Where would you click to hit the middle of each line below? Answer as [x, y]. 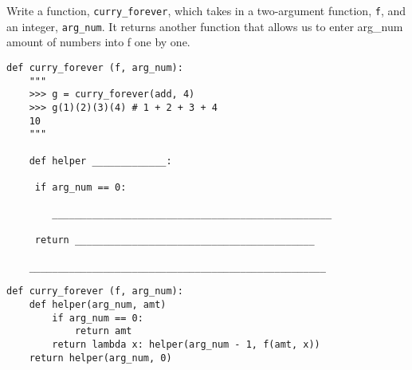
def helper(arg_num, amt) [98, 305]
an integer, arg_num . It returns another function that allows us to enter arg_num [205, 26]
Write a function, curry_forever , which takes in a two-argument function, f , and [206, 10]
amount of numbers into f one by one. [98, 42]
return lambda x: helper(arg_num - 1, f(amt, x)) [186, 345]
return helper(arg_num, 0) [100, 358]
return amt [103, 331]
